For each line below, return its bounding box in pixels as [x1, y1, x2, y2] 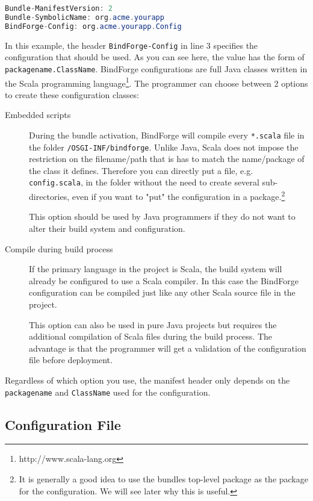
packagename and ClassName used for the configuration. [5, 385, 211, 398]
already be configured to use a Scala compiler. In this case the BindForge [29, 274, 299, 287]
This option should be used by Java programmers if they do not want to [29, 210, 296, 223]
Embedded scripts [5, 108, 71, 121]
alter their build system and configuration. [29, 222, 185, 234]
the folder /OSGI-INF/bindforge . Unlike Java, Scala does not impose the [29, 140, 299, 153]
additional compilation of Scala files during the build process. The [29, 330, 273, 343]
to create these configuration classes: [5, 88, 139, 101]
